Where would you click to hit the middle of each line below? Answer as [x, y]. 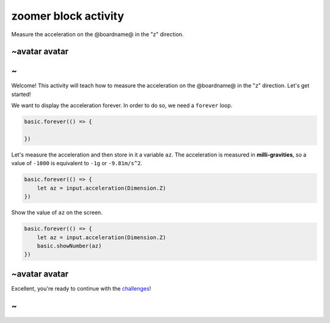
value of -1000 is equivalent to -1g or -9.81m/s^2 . [77, 163]
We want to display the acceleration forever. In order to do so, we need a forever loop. [122, 106]
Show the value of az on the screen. [57, 213]
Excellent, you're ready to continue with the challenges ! [81, 288]
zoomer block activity [68, 16]
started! [21, 94]
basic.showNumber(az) [69, 246]
